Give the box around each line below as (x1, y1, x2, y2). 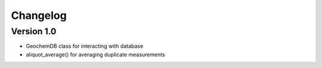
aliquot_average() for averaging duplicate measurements (26, 51, 165, 58)
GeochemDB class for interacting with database (26, 43, 144, 50)
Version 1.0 (11, 26, 57, 37)
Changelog (11, 9, 67, 22)
